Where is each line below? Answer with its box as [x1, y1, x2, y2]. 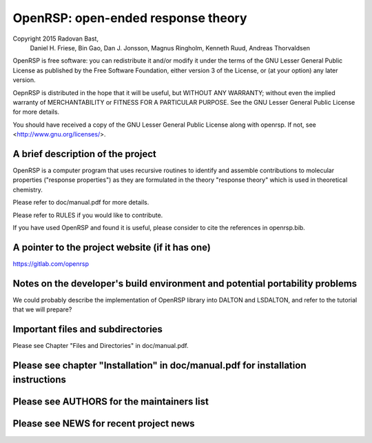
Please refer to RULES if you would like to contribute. [12, 211, 163, 219]
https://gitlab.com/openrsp [12, 259, 90, 268]
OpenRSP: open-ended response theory [12, 10, 247, 25]
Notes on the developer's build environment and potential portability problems [12, 278, 358, 289]
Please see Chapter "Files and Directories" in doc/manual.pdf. [12, 342, 189, 350]
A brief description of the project [12, 148, 156, 160]
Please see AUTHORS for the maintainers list [12, 396, 209, 408]
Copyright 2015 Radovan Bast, [12, 34, 99, 43]
